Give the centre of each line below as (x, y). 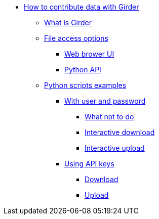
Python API (83, 70)
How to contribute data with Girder (82, 7)
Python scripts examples (85, 85)
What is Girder (68, 23)
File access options (76, 38)
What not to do (109, 117)
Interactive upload (115, 148)
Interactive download (120, 132)
